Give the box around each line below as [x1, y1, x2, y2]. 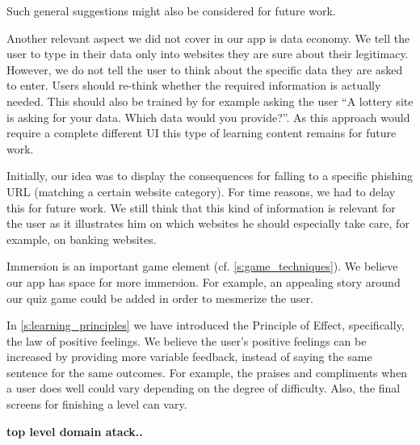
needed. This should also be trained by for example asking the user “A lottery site [6, 92, 414, 109]
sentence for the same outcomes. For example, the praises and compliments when [6, 363, 408, 380]
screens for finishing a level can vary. [6, 396, 187, 413]
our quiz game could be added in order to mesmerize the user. [6, 289, 313, 306]
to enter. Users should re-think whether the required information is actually [6, 77, 381, 94]
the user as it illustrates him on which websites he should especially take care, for [6, 215, 409, 232]
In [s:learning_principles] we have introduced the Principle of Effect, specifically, [6, 317, 405, 334]
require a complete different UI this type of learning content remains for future [6, 124, 397, 141]
